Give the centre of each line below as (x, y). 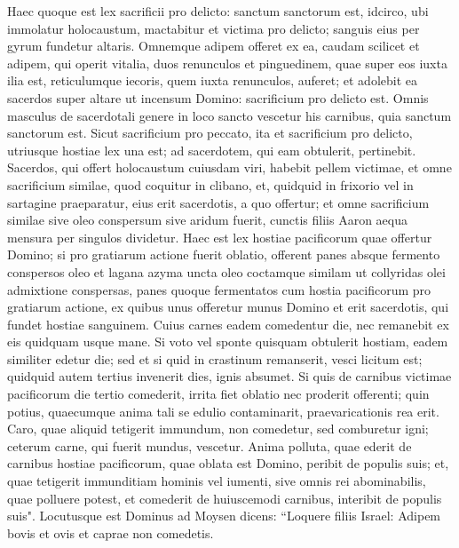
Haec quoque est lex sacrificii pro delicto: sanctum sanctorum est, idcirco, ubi (218, 11)
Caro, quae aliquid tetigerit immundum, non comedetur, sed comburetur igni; (218, 429)
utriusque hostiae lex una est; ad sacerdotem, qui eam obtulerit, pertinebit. (212, 150)
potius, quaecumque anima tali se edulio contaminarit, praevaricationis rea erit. (223, 411)
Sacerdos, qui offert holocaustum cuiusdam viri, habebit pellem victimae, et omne (229, 167)
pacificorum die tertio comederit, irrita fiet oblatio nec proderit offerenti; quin (218, 394)
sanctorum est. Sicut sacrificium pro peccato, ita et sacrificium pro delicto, (210, 133)
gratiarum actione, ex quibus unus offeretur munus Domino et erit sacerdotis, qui (228, 307)
